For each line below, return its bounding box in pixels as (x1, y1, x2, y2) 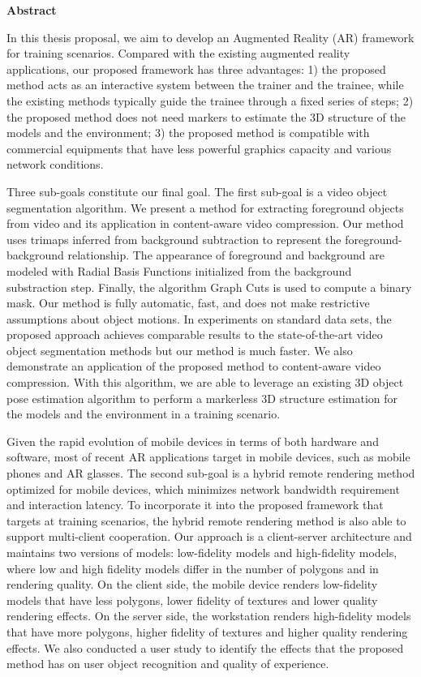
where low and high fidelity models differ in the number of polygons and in (6, 559, 379, 576)
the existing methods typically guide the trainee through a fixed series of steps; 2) (6, 92, 414, 109)
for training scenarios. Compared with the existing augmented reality (6, 45, 350, 62)
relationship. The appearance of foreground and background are (67, 246, 384, 264)
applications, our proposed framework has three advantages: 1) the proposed (6, 60, 386, 77)
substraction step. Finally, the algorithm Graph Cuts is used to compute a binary (6, 278, 412, 295)
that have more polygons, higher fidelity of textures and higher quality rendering (6, 623, 408, 640)
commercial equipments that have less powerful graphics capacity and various (6, 139, 392, 156)
